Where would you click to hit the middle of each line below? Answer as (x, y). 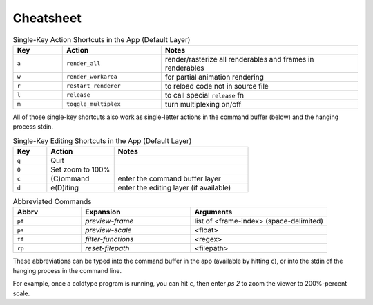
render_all (83, 63)
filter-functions (109, 239)
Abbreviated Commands (52, 202)
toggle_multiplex (93, 104)
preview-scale (108, 230)
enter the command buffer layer (169, 178)
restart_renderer (93, 86)
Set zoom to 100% (80, 169)
